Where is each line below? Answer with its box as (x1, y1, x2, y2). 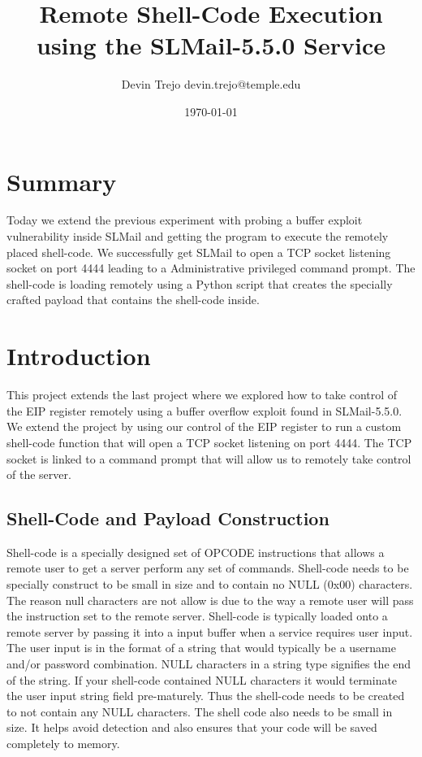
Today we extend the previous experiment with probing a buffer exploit (6, 211, 363, 228)
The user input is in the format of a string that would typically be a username (6, 639, 396, 656)
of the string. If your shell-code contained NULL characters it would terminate (6, 671, 398, 688)
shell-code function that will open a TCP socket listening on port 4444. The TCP (6, 433, 412, 450)
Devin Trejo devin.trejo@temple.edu (121, 76, 301, 93)
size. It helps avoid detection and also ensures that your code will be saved (6, 719, 377, 736)
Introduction (6, 339, 151, 372)
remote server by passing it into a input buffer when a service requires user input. (6, 623, 413, 640)
